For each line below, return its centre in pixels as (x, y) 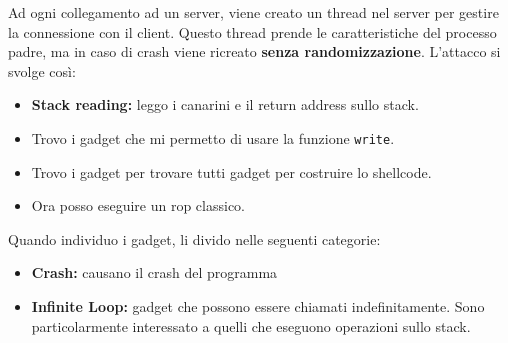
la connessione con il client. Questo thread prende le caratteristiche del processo (252, 31)
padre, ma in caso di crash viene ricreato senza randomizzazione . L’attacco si (254, 51)
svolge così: (42, 70)
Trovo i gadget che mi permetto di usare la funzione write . (213, 137)
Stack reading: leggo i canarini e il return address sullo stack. (225, 104)
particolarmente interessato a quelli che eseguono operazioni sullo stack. (251, 325)
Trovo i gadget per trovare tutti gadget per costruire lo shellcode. (231, 171)
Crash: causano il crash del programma (154, 272)
